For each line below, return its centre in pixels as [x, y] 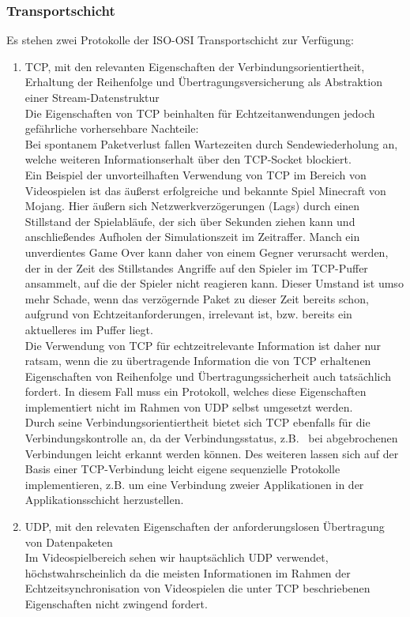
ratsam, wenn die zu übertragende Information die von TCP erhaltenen [198, 361]
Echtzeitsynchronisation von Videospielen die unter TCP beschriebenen [197, 588]
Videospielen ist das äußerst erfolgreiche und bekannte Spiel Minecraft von [205, 190]
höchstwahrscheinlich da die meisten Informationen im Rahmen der [188, 572]
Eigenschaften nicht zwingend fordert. [116, 604]
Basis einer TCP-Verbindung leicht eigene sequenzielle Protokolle [182, 469]
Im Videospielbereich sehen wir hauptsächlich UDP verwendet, [177, 557]
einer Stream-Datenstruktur [92, 97]
